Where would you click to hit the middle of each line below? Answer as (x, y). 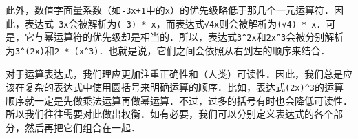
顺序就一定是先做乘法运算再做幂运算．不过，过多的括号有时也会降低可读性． (179, 100)
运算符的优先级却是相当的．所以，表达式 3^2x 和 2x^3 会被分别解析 (199, 37)
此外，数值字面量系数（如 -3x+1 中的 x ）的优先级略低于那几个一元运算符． (170, 10)
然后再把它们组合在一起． (82, 128)
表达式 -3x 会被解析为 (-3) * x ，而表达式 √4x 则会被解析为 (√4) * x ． (175, 23)
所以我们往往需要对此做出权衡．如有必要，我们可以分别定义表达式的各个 (169, 114)
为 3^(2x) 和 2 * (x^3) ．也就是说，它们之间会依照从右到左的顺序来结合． (168, 50)
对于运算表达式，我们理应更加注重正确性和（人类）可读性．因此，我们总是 (174, 73)
